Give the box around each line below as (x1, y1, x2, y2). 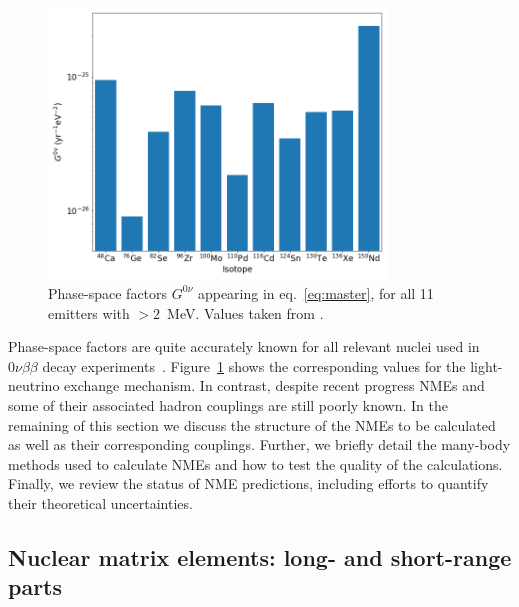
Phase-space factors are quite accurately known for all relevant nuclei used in (8, 336, 480, 357)
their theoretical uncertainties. (8, 492, 193, 513)
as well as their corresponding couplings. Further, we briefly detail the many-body (8, 434, 511, 455)
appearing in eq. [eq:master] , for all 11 (197, 282, 434, 303)
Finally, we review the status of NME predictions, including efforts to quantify (8, 473, 489, 494)
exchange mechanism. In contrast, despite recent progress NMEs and (64, 375, 485, 396)
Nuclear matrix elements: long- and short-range (8, 541, 512, 572)
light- (470, 355, 503, 376)
